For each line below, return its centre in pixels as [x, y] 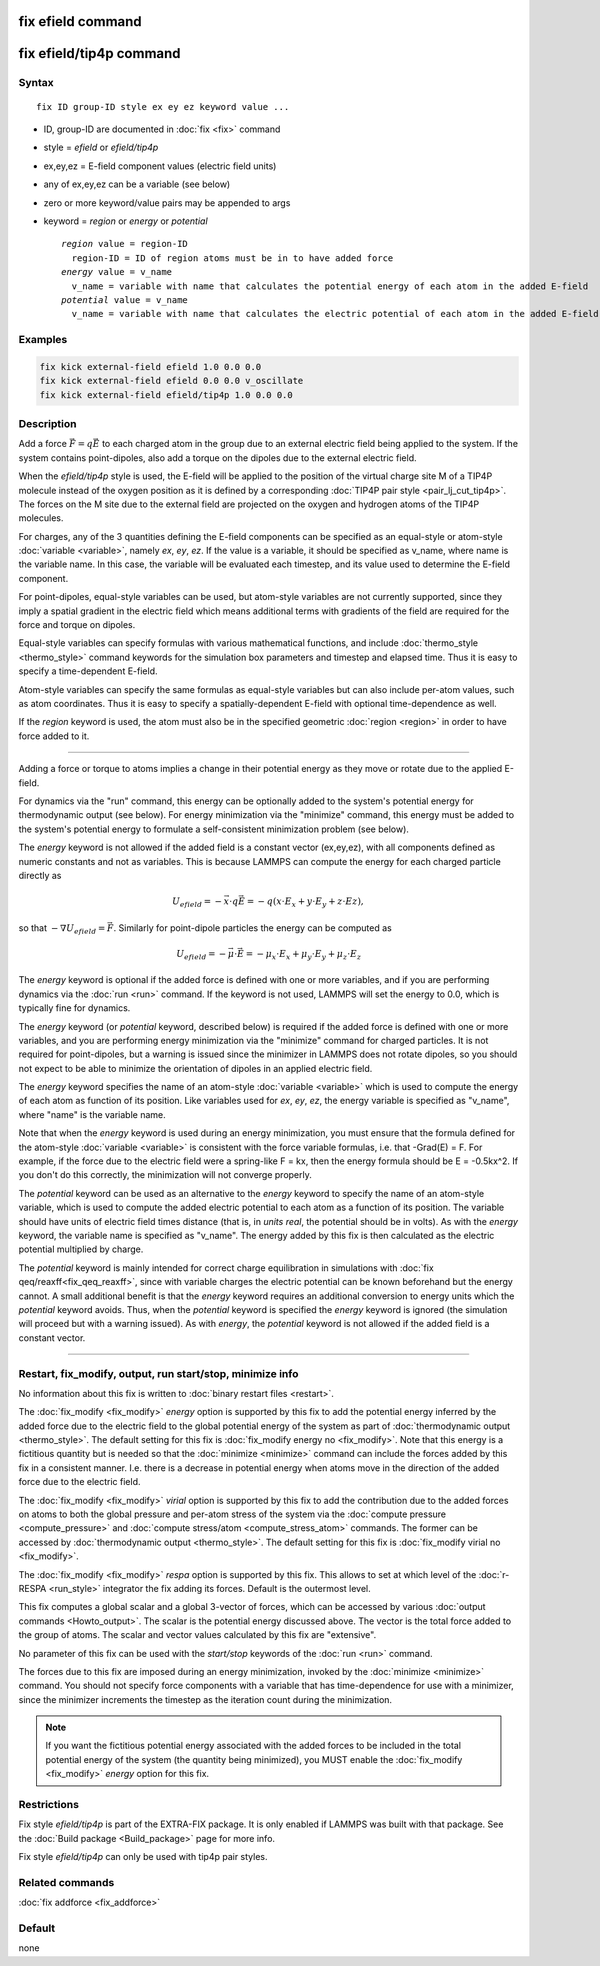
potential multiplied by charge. [81, 1249]
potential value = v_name [125, 299]
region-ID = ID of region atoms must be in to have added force [232, 258]
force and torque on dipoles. [77, 625]
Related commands [66, 1882]
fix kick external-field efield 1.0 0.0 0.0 [150, 366]
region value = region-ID [125, 244]
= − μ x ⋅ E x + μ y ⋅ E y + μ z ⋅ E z [303, 955]
